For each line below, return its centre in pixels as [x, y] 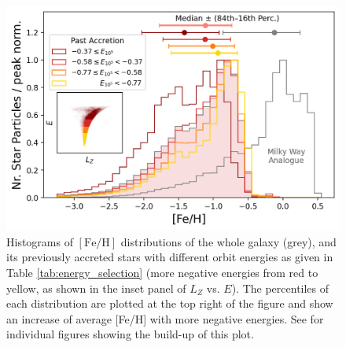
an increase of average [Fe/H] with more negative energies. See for [165, 318]
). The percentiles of [280, 288]
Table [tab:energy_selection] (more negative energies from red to [162, 273]
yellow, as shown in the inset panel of [96, 288]
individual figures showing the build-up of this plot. [130, 334]
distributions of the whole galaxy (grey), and [228, 241]
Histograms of [40, 241]
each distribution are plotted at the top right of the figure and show [170, 303]
